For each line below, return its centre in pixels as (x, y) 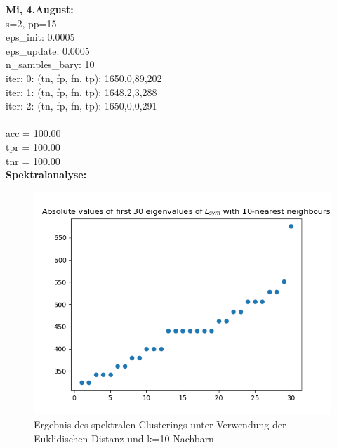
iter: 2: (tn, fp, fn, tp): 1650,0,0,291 (81, 106)
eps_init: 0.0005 (40, 37)
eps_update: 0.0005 (48, 50)
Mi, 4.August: (40, 9)
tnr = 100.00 (33, 160)
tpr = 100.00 (33, 146)
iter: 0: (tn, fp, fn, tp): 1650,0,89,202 (84, 78)
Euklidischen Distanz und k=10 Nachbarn (124, 438)
